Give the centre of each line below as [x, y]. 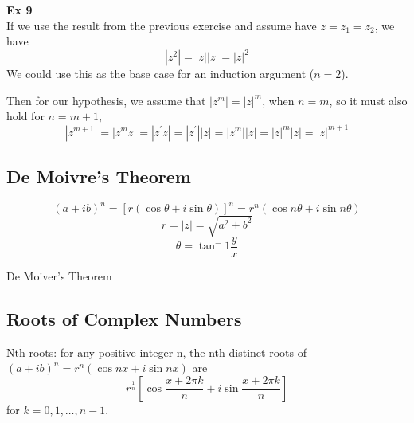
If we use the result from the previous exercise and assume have [162, 25]
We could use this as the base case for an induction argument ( [160, 74]
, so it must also [368, 100]
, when [278, 100]
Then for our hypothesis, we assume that [106, 100]
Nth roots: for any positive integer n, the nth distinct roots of [156, 352]
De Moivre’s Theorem [99, 176]
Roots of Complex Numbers [124, 318]
